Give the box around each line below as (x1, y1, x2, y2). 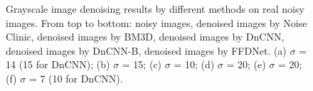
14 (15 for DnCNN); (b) (6, 57, 110, 72)
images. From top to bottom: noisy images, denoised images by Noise (6, 15, 307, 30)
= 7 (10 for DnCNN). (28, 70, 123, 85)
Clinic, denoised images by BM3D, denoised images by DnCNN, (6, 29, 285, 44)
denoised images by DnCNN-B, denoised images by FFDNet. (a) (6, 43, 287, 58)
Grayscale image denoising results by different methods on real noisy (6, 1, 304, 16)
